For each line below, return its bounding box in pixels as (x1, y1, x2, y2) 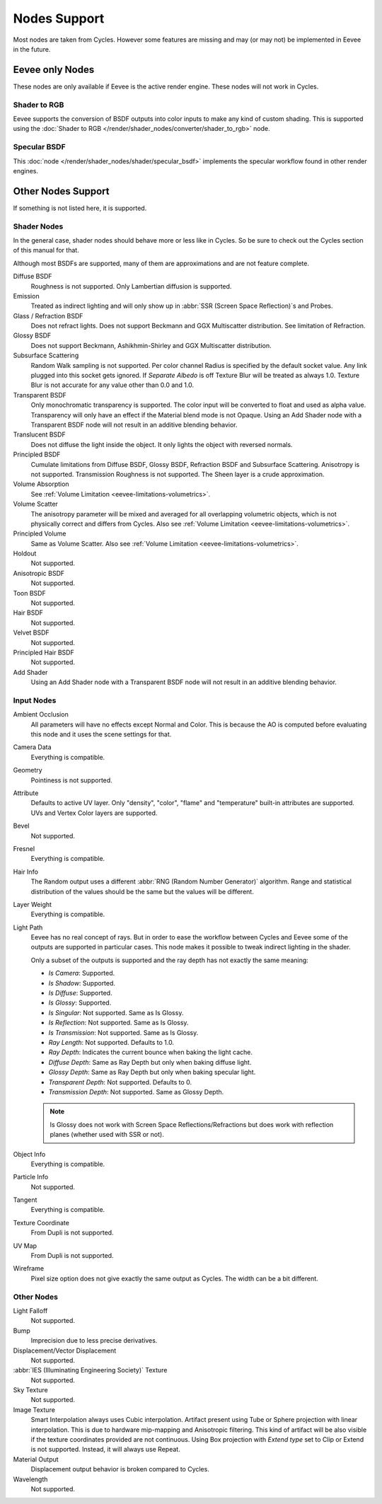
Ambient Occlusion (13, 710, 69, 719)
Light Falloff (13, 1306, 48, 1315)
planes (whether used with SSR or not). (50, 1130, 164, 1139)
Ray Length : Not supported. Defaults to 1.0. (48, 1039, 175, 1046)
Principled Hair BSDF (13, 648, 74, 656)
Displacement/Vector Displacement (13, 1346, 117, 1355)
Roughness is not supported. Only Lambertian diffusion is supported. (30, 282, 232, 290)
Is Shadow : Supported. (48, 978, 116, 987)
